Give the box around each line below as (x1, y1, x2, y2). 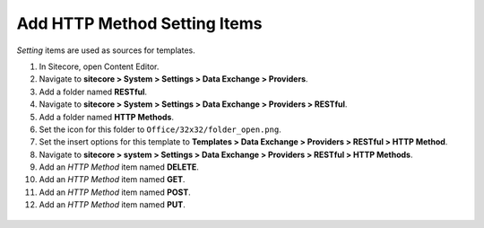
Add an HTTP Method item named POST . (39, 187, 192, 197)
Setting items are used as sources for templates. (16, 45, 196, 56)
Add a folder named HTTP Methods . (39, 111, 175, 122)
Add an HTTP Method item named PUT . (39, 199, 186, 210)
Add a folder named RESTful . (39, 86, 148, 97)
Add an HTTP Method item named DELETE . (39, 162, 199, 172)
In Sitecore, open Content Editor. (39, 61, 160, 72)
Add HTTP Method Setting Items (16, 13, 263, 33)
